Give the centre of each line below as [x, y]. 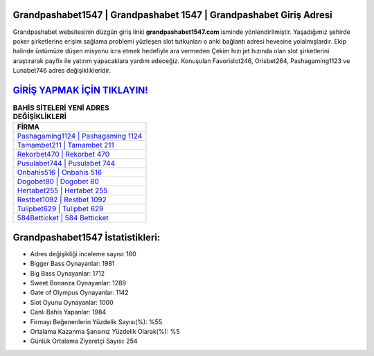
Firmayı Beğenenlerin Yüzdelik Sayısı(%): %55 [96, 321]
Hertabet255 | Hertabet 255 [62, 190]
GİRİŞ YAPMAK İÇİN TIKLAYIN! [80, 90]
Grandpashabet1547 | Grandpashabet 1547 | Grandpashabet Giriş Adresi [172, 15]
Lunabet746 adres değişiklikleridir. [62, 71]
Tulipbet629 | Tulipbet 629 [60, 209]
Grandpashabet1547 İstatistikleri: [87, 237]
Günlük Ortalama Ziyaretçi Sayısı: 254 [84, 341]
